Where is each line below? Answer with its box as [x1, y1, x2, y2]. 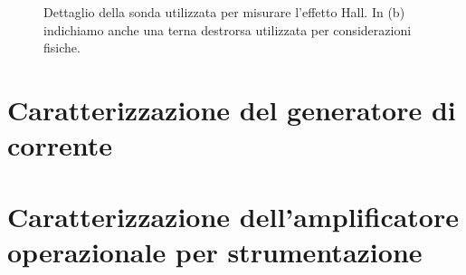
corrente [7, 127, 112, 164]
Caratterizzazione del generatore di [7, 90, 456, 128]
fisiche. [43, 38, 81, 57]
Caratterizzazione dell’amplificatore [7, 197, 459, 234]
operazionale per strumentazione [7, 232, 423, 270]
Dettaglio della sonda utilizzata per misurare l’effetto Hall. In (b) [43, 3, 405, 21]
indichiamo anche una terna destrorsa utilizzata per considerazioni [43, 20, 412, 39]
